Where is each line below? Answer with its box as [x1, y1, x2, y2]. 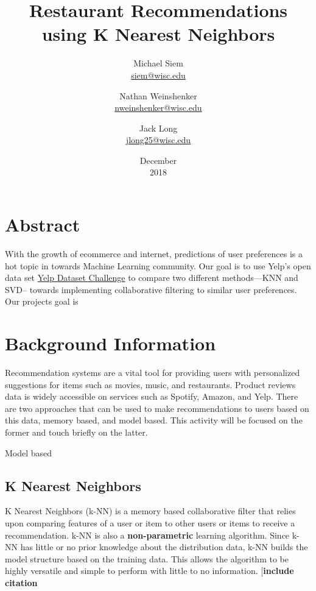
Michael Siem [133, 57, 183, 69]
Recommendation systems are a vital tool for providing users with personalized [5, 366, 300, 379]
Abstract [5, 212, 80, 237]
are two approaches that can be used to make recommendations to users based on [5, 402, 309, 414]
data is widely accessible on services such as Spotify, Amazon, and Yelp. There [5, 390, 298, 403]
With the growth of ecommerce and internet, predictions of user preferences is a [5, 247, 303, 260]
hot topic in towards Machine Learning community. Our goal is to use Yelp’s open [5, 259, 311, 272]
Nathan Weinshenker [119, 89, 197, 102]
